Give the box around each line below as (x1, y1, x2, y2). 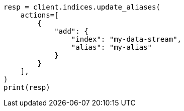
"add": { (54, 27, 88, 35)
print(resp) (4, 83, 50, 91)
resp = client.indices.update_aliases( (4, 3, 160, 11)
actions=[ (20, 11, 59, 19)
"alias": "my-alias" (71, 43, 152, 51)
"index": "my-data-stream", (71, 35, 182, 43)
